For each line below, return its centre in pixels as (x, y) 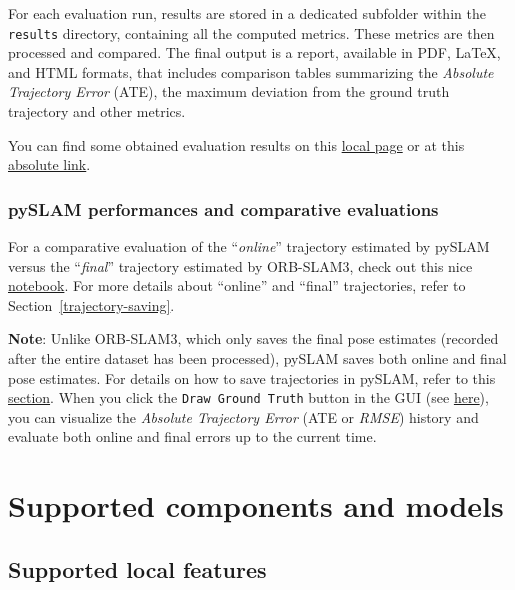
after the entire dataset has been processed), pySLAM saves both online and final (257, 358)
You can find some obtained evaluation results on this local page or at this (236, 144)
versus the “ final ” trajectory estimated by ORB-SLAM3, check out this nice (240, 265)
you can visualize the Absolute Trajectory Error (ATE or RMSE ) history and (243, 416)
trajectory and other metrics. (97, 111)
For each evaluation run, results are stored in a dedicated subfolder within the (247, 13)
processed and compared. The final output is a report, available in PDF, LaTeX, (254, 52)
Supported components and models (256, 505)
